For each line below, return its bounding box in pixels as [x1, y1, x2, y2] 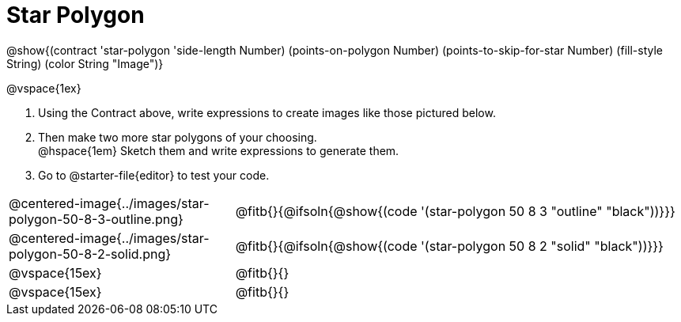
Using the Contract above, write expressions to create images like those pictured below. [38, 105, 496, 119]
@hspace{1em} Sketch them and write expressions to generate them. [38, 143, 399, 157]
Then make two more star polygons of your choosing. [38, 130, 317, 144]
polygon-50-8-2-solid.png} [9, 245, 172, 262]
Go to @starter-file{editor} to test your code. [38, 168, 270, 182]
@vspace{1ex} [6, 81, 81, 95]
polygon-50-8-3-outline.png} [9, 210, 183, 227]
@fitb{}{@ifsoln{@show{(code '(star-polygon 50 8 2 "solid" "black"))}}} [235, 237, 664, 254]
